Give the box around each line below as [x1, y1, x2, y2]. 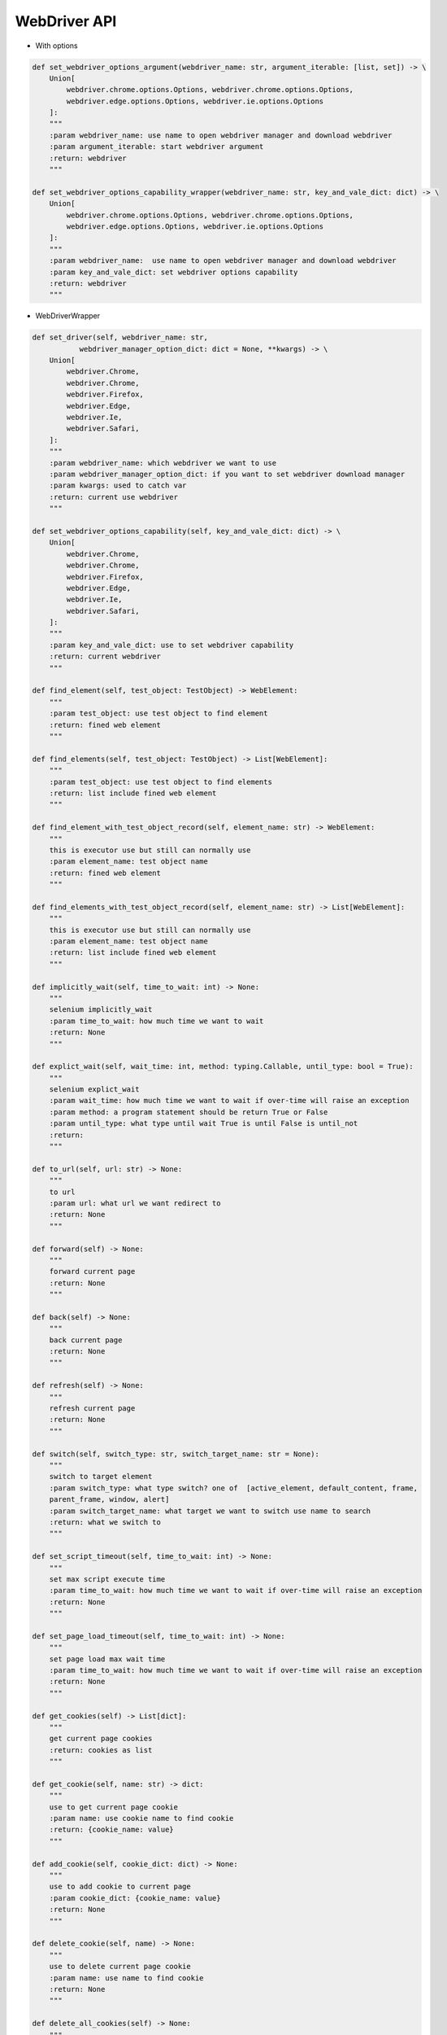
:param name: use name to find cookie [49, 1973, 204, 1982]
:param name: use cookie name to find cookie [49, 1814, 234, 1823]
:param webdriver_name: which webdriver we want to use [49, 458, 277, 467]
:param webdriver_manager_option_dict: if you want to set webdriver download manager [49, 470, 406, 479]
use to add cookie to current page [49, 1882, 191, 1892]
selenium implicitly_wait [49, 1005, 153, 1014]
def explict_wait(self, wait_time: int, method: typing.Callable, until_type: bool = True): [32, 1062, 414, 1071]
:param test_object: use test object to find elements [49, 777, 272, 786]
